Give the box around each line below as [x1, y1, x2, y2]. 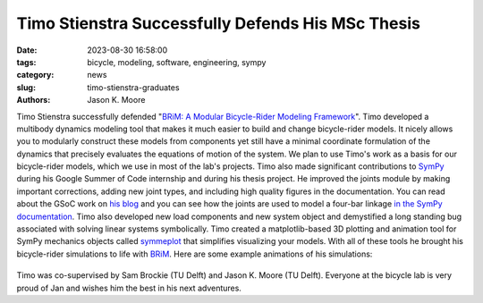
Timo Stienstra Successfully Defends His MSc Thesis [16, 13, 420, 33]
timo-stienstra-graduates [87, 81, 180, 93]
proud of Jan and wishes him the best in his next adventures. [16, 282, 241, 293]
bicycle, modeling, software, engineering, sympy [87, 56, 267, 67]
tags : [16, 56, 37, 67]
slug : [16, 81, 36, 93]
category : [16, 70, 55, 80]
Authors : [16, 95, 51, 105]
